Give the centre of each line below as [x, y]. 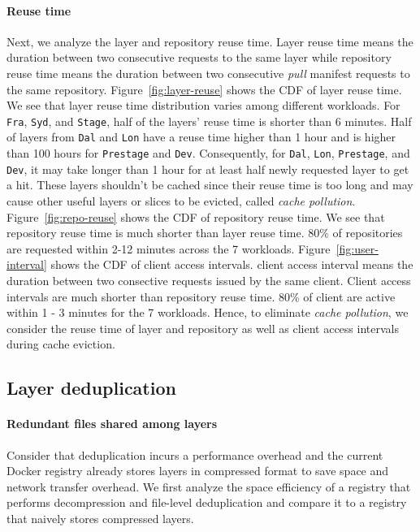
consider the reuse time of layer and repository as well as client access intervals [203, 328]
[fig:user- [357, 248]
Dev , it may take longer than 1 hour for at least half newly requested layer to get [208, 169]
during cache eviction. [61, 344]
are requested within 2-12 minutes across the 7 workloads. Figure [169, 248]
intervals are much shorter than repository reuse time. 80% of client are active [201, 296]
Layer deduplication [91, 388]
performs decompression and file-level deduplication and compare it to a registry [207, 502]
